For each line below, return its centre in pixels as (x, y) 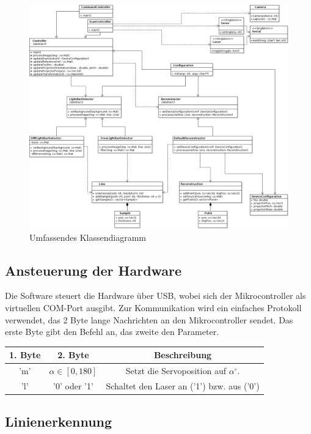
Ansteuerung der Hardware (93, 270)
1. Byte (25, 355)
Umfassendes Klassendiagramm (88, 237)
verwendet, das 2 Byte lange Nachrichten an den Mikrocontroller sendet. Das (149, 319)
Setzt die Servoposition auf (176, 371)
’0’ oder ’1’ (73, 385)
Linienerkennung (59, 421)
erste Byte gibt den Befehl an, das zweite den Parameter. (112, 332)
